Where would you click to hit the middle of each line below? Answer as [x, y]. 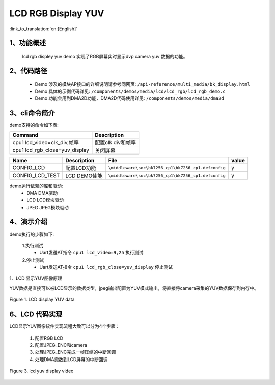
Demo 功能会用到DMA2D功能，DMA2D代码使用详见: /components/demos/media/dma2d [129, 98]
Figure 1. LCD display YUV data [42, 300]
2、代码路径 [29, 71]
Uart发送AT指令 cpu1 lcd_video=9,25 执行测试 [91, 253]
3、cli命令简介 [32, 113]
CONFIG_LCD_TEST [36, 176]
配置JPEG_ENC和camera [61, 345]
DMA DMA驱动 [42, 193]
